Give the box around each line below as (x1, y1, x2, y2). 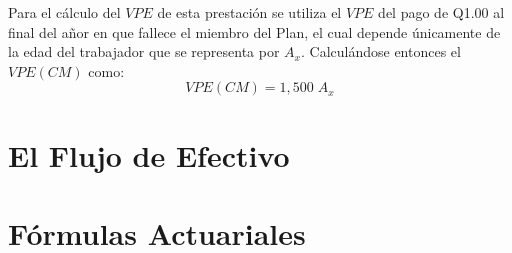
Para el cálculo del (8, 2, 121, 22)
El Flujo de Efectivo (8, 134, 290, 175)
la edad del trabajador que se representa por (8, 41, 280, 62)
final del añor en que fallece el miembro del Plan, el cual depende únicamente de (8, 21, 501, 42)
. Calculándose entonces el (300, 41, 461, 62)
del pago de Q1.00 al (378, 2, 505, 22)
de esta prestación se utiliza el (157, 2, 342, 22)
